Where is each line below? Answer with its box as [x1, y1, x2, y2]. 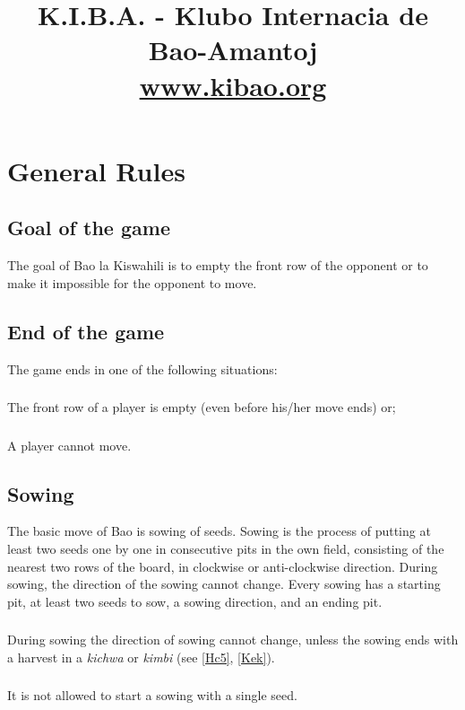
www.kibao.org [139, 66, 327, 103]
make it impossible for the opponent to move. [7, 273, 257, 292]
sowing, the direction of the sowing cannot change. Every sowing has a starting [7, 574, 441, 593]
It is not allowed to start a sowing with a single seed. [7, 686, 297, 705]
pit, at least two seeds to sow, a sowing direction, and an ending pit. [7, 592, 383, 610]
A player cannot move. [7, 435, 132, 454]
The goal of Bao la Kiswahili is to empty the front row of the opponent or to [7, 256, 428, 275]
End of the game [7, 317, 165, 345]
